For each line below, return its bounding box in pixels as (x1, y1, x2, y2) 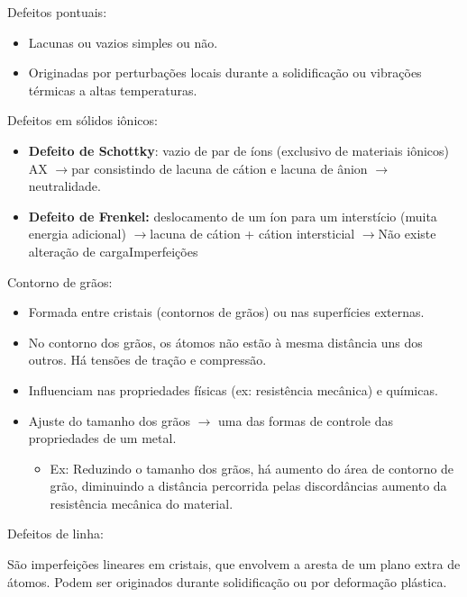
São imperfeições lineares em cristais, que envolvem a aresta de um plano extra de (7, 555, 461, 574)
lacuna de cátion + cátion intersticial (150, 224, 355, 243)
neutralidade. (28, 176, 101, 195)
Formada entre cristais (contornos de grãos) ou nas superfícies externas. (28, 303, 425, 321)
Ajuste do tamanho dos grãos (28, 411, 190, 430)
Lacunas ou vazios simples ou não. (28, 32, 218, 51)
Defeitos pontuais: (7, 3, 107, 21)
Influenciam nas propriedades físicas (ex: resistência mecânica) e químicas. (28, 380, 438, 399)
